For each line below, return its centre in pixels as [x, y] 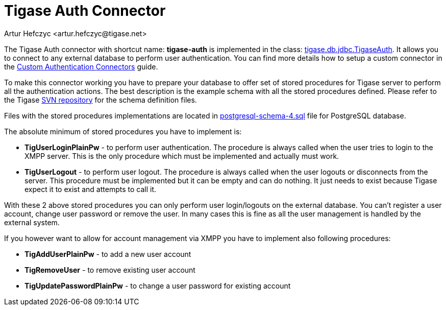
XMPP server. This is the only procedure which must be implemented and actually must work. [182, 156]
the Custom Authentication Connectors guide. [81, 66]
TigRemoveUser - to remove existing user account [110, 270]
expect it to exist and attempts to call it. [91, 189]
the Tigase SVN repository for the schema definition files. [101, 100]
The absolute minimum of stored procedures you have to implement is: [123, 131]
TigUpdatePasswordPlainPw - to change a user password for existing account [158, 285]
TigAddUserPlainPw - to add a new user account [108, 254]
